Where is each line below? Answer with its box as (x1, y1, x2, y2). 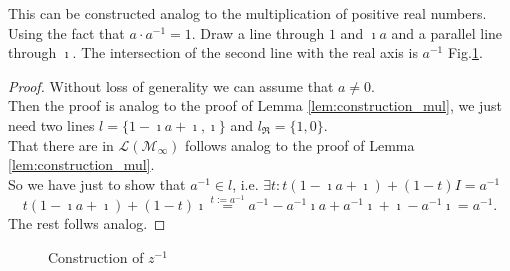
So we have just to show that (8, 173, 186, 194)
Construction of (48, 246, 144, 267)
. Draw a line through (191, 22, 325, 43)
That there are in (8, 134, 114, 155)
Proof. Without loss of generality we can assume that (8, 75, 334, 96)
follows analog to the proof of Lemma (185, 134, 415, 155)
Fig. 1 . (447, 42, 483, 63)
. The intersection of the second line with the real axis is (72, 42, 418, 63)
